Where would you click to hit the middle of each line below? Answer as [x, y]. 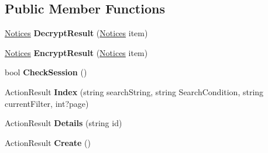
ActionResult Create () [48, 142]
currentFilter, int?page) [47, 103]
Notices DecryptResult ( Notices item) [76, 33]
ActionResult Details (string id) [63, 123]
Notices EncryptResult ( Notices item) [76, 52]
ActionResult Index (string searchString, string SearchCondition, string [134, 91]
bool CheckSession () [46, 72]
